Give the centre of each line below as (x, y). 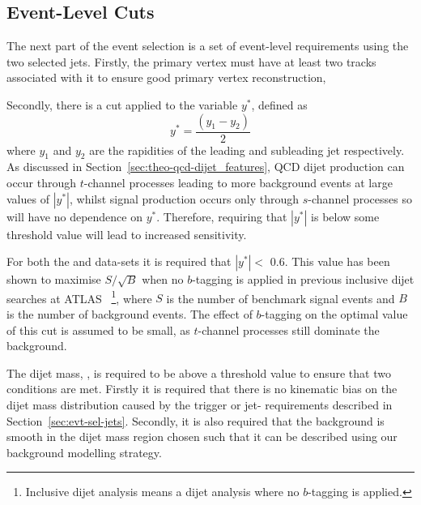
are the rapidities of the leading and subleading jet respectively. (247, 150)
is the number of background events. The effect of (130, 314)
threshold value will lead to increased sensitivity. (127, 234)
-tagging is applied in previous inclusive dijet (303, 279)
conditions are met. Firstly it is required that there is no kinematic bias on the (202, 389)
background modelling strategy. (84, 452)
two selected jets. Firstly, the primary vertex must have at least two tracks (191, 61)
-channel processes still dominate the (289, 330)
